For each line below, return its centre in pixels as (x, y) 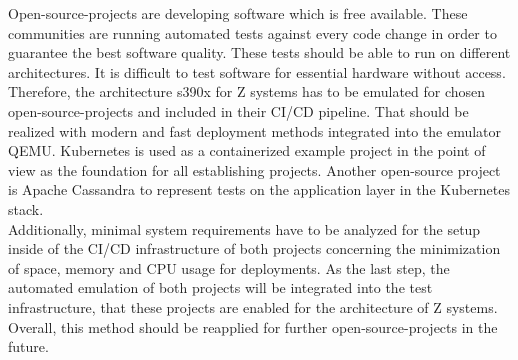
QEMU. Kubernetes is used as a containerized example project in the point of (247, 150)
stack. (26, 208)
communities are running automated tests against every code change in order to (252, 32)
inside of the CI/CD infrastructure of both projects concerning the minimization (254, 248)
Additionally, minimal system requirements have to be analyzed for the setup (244, 228)
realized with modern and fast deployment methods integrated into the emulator (255, 130)
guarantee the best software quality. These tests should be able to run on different (259, 52)
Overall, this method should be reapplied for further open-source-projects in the (253, 326)
